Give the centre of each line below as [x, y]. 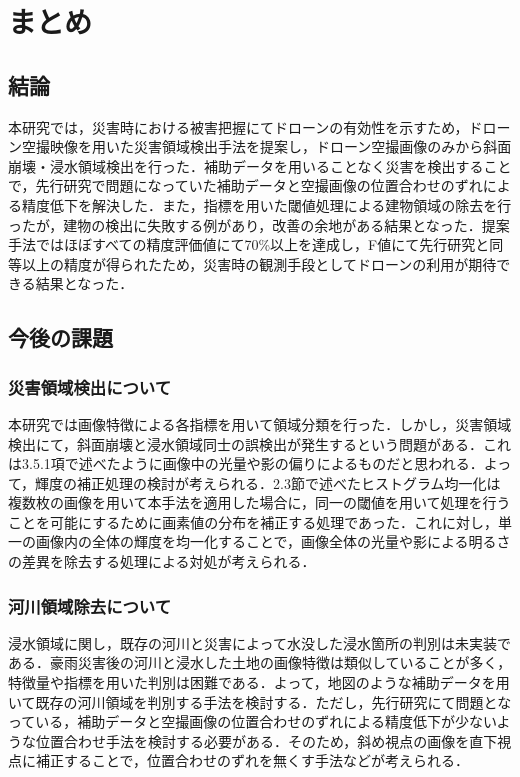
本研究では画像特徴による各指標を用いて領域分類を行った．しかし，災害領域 [260, 423]
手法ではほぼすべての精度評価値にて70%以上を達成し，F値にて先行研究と [249, 244]
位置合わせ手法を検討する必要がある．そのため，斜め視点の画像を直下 [266, 740]
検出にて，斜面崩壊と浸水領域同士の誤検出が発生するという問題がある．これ [260, 443]
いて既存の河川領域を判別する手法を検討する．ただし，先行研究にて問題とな [260, 701]
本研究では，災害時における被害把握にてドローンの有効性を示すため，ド [245, 126]
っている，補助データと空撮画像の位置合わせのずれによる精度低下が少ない [252, 721]
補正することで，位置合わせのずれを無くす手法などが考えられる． [252, 760]
